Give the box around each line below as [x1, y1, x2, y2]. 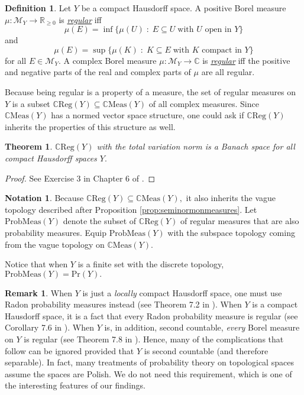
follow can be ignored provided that [5, 344, 134, 357]
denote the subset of [63, 215, 137, 227]
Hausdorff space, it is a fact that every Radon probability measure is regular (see [5, 309, 298, 322]
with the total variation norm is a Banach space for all [96, 140, 295, 153]
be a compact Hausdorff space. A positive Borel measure [81, 2, 286, 14]
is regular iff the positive [202, 54, 290, 66]
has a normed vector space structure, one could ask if [51, 109, 244, 121]
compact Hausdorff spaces [5, 151, 97, 164]
